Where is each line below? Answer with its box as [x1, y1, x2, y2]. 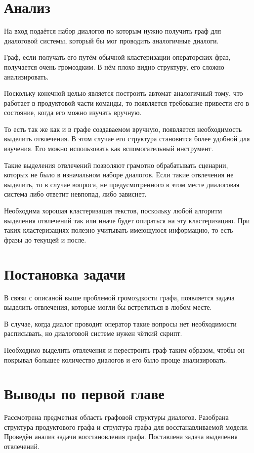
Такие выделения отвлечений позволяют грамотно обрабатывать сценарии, [4, 160, 228, 170]
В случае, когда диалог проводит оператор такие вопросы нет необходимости [4, 318, 237, 329]
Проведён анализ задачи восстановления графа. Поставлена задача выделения [4, 431, 238, 442]
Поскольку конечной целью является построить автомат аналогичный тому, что [4, 88, 243, 98]
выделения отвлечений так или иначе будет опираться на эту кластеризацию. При [4, 215, 250, 225]
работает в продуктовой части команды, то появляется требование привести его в [4, 97, 249, 108]
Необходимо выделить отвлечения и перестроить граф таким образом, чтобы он [4, 344, 245, 355]
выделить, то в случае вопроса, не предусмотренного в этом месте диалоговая [4, 179, 240, 189]
